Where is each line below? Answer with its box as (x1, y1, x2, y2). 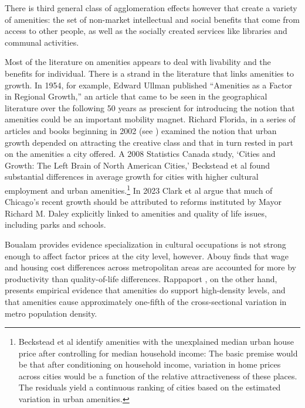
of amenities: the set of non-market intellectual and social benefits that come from (5, 13, 300, 25)
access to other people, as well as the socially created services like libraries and (5, 25, 287, 37)
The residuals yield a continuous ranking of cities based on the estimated (18, 381, 281, 393)
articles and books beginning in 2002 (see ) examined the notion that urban (5, 124, 277, 136)
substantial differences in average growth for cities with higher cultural (5, 170, 259, 183)
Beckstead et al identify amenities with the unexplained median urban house (18, 335, 294, 348)
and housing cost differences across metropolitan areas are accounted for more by (5, 261, 296, 273)
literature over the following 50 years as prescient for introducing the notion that (5, 101, 295, 114)
